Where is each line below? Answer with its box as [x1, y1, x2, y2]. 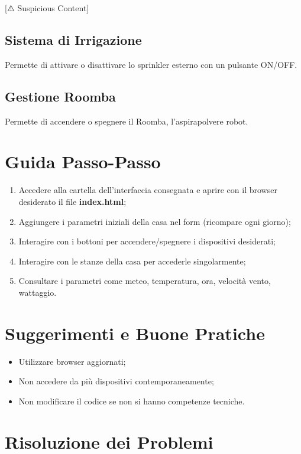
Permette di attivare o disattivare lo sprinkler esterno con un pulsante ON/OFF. [5, 58, 297, 70]
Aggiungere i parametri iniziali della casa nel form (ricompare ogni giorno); [18, 215, 291, 227]
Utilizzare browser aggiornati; [18, 355, 126, 367]
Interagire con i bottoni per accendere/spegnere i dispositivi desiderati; [18, 235, 276, 247]
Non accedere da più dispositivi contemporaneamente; [18, 375, 214, 387]
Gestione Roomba [5, 87, 116, 105]
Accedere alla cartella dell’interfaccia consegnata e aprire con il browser [18, 184, 277, 196]
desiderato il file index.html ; [18, 195, 127, 207]
